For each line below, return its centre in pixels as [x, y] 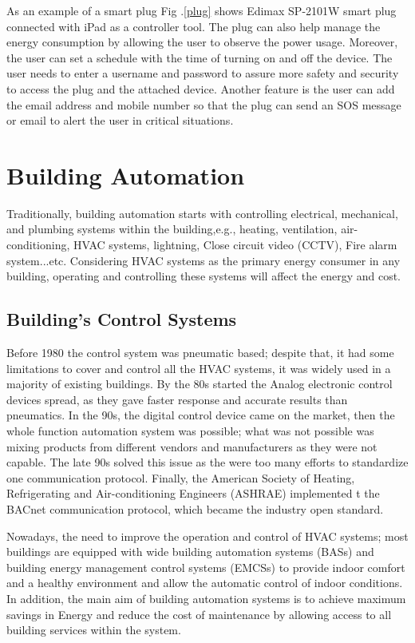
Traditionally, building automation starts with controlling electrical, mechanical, [202, 213]
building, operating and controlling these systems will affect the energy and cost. [204, 276]
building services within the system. [94, 630]
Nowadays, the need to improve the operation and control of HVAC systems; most [207, 536]
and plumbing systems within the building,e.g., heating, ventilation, [172, 229]
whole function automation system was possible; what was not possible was [190, 431]
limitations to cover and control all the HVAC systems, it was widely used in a [199, 368]
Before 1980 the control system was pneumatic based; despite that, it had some [200, 353]
